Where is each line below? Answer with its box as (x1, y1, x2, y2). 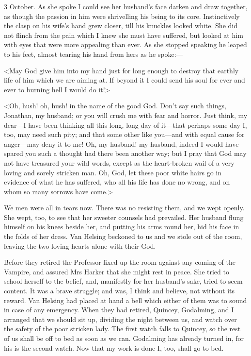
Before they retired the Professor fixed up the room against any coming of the (4, 257, 236, 267)
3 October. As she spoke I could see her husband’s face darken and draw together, (4, 1, 248, 11)
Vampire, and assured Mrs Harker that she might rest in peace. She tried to (4, 266, 229, 276)
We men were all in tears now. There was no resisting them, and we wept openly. (4, 203, 245, 213)
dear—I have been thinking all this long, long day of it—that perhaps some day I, (4, 119, 247, 130)
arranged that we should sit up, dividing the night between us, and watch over (4, 314, 237, 324)
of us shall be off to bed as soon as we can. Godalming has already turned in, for (4, 333, 244, 343)
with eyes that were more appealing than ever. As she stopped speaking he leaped (4, 39, 247, 50)
